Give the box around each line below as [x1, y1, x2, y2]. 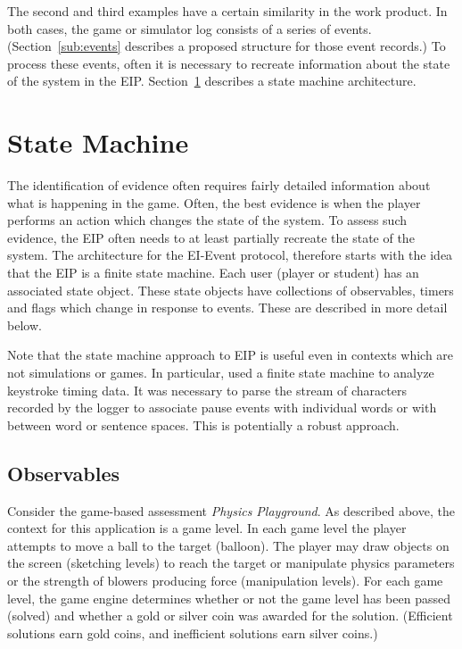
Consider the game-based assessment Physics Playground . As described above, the [7, 501, 455, 520]
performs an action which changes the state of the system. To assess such [7, 211, 407, 229]
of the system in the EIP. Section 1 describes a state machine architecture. [7, 71, 417, 90]
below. [7, 315, 42, 334]
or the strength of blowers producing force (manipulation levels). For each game [7, 570, 443, 589]
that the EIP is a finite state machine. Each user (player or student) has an [7, 263, 419, 282]
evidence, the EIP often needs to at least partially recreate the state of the [7, 228, 415, 246]
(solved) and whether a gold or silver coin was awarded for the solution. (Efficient [7, 606, 453, 625]
